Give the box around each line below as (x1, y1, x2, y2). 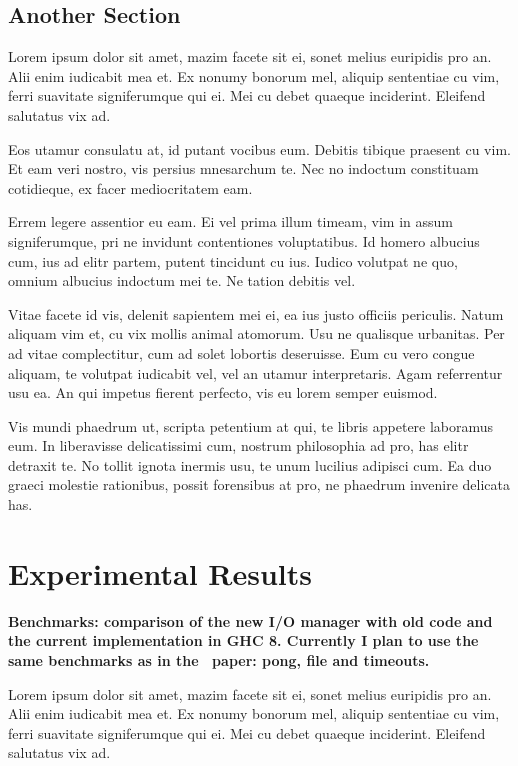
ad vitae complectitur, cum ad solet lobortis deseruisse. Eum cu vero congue (8, 342, 475, 363)
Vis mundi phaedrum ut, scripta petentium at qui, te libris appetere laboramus (8, 415, 494, 436)
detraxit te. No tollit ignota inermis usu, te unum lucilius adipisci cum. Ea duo (8, 454, 492, 475)
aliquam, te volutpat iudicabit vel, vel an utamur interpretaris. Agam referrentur (8, 362, 503, 383)
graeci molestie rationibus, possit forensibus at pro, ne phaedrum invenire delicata (8, 474, 510, 495)
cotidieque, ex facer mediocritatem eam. (8, 177, 253, 198)
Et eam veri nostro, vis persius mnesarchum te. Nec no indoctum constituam (8, 158, 479, 179)
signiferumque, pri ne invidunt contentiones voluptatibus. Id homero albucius (8, 230, 480, 251)
